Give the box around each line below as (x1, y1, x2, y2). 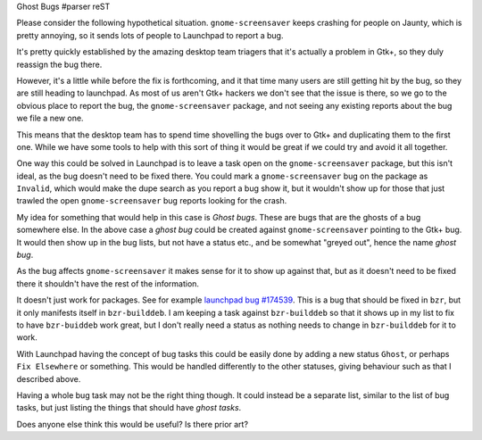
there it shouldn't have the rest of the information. (16, 278, 200, 289)
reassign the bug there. (16, 59, 103, 70)
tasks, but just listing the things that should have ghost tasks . (16, 403, 242, 413)
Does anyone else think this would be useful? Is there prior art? (16, 419, 249, 429)
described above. (16, 373, 81, 384)
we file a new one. (16, 112, 84, 124)
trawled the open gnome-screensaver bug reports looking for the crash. (16, 195, 287, 206)
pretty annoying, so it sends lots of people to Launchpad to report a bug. (16, 29, 284, 40)
